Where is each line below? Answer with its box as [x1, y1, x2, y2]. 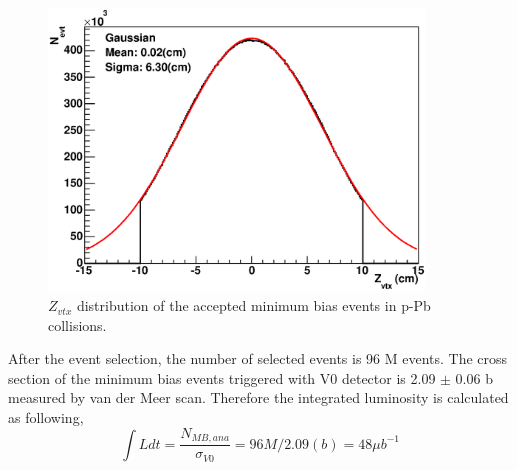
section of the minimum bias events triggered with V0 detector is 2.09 [8, 367, 436, 388]
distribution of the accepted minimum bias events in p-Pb [76, 295, 431, 316]
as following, [8, 407, 84, 428]
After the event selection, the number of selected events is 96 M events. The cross [8, 348, 508, 369]
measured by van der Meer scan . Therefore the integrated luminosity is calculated [8, 387, 509, 408]
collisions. [48, 314, 107, 335]
